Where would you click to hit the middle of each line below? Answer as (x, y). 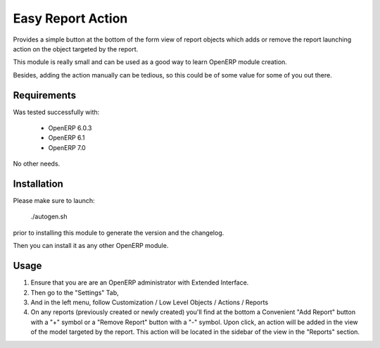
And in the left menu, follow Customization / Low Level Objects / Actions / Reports (150, 302)
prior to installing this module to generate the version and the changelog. (119, 232)
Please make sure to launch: (54, 201)
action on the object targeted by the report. (76, 49)
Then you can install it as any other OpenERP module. (91, 246)
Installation (38, 184)
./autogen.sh (49, 217)
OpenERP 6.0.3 (70, 128)
